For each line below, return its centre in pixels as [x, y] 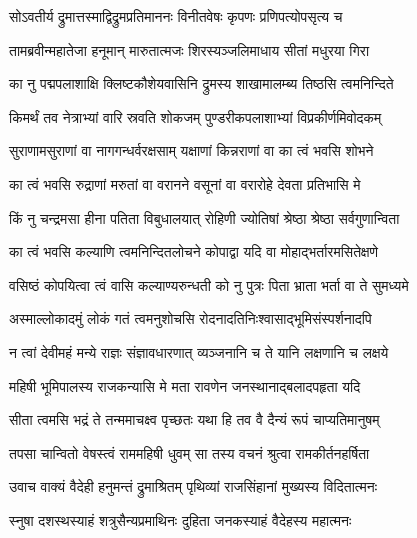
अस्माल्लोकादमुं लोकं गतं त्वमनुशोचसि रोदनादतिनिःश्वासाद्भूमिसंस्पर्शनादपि [190, 318]
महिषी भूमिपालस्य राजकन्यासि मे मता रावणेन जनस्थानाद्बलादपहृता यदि [185, 385]
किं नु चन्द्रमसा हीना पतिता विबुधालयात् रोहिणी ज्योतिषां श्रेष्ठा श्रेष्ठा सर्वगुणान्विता [204, 217]
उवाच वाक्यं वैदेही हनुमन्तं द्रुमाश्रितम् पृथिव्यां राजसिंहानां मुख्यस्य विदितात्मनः [193, 486]
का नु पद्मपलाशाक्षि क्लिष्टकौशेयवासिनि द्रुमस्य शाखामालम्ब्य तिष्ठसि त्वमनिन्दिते [201, 83]
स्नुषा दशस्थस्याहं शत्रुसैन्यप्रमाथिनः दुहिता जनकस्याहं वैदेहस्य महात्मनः [180, 519]
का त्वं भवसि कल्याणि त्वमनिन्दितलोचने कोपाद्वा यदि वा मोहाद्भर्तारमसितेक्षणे [194, 251]
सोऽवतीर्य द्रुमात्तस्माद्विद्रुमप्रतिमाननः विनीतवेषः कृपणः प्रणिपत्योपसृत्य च [176, 16]
